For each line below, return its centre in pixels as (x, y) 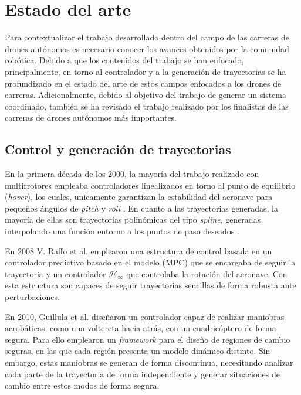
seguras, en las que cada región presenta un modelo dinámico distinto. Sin (138, 351)
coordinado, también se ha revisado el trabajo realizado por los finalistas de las (147, 106)
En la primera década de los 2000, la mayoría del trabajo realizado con (132, 174)
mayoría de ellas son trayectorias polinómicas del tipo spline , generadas (133, 219)
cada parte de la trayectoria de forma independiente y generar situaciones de (142, 374)
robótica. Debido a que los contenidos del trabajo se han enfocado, (124, 60)
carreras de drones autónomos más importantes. (91, 118)
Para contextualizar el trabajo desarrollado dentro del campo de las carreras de (147, 37)
